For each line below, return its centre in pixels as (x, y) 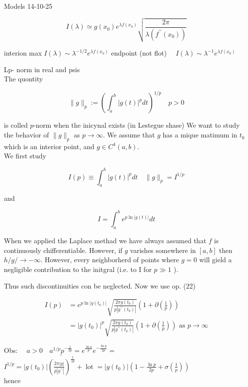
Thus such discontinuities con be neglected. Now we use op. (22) (100, 285)
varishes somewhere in (163, 250)
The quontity (24, 79)
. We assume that (129, 135)
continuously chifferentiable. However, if (63, 250)
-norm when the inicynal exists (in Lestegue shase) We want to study (136, 125)
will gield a (215, 260)
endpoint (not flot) (139, 53)
